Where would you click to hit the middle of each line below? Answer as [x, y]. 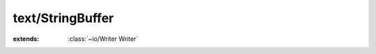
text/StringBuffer [63, 18]
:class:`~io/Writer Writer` [103, 39]
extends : [26, 39]
